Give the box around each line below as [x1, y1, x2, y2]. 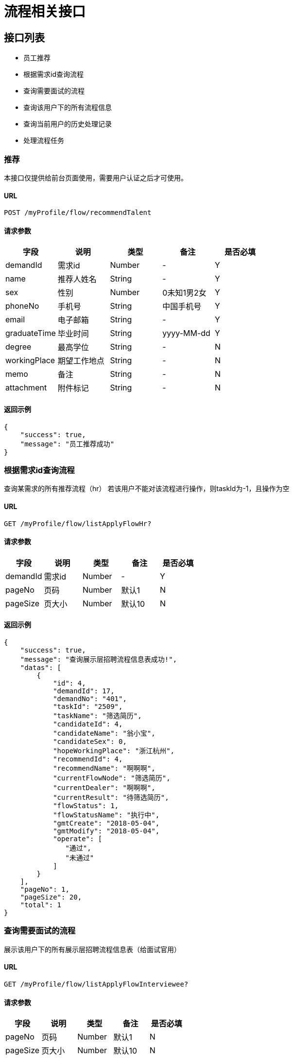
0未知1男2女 [162, 288, 207, 298]
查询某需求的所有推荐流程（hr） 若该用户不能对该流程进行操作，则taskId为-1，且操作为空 [4, 484, 290, 493]
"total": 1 [20, 900, 62, 909]
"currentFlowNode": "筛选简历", [53, 774, 171, 782]
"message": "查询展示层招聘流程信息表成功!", [20, 655, 177, 663]
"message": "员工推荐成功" [20, 440, 115, 448]
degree [5, 342, 32, 352]
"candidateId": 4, [53, 720, 123, 728]
